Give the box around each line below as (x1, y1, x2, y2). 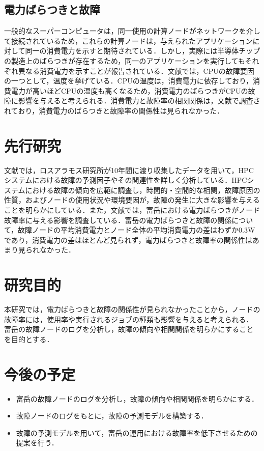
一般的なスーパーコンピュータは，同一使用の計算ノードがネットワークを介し (4, 25, 260, 36)
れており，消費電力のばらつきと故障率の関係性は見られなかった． (4, 105, 224, 116)
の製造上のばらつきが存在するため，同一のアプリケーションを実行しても (4, 55, 245, 66)
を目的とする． (4, 333, 54, 344)
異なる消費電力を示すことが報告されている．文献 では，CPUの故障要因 (18, 65, 254, 76)
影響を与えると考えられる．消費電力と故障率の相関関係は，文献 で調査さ (18, 95, 260, 106)
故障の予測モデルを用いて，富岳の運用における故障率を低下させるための (16, 427, 258, 438)
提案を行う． (16, 437, 58, 448)
